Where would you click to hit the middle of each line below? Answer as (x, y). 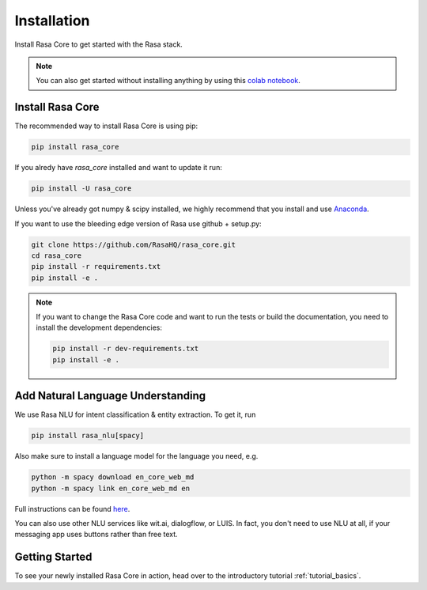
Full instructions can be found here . (72, 509)
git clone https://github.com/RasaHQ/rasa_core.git (134, 244)
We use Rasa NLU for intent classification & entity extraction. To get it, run (135, 414)
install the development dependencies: (99, 327)
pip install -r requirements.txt (96, 267)
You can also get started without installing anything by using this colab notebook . (168, 81)
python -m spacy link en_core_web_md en (110, 488)
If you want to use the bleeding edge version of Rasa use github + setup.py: (138, 223)
